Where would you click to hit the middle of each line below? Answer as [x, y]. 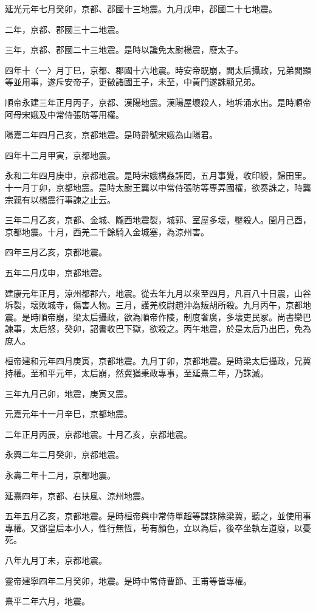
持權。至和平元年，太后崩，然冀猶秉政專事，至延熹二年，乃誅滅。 [137, 373]
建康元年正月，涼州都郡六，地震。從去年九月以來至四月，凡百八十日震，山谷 [158, 293]
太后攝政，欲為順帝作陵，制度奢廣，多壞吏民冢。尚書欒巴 [196, 316]
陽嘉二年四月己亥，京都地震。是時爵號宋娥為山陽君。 [111, 135]
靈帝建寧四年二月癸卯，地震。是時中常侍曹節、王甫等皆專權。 [128, 580]
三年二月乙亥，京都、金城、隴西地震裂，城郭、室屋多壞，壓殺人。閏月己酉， [158, 220]
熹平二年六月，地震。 [47, 601]
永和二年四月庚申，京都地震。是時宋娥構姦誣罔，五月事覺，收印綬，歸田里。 [158, 175]
